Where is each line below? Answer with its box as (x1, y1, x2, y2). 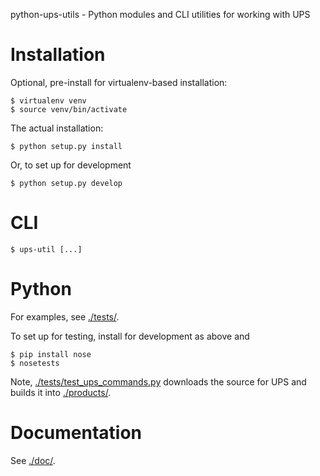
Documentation (10, 422, 143, 444)
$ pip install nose (10, 349, 92, 359)
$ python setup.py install (10, 141, 123, 151)
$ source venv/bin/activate (10, 104, 128, 114)
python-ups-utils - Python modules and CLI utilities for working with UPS (10, 9, 311, 20)
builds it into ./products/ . (10, 386, 112, 398)
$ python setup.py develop (10, 178, 123, 188)
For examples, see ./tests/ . (10, 310, 120, 323)
